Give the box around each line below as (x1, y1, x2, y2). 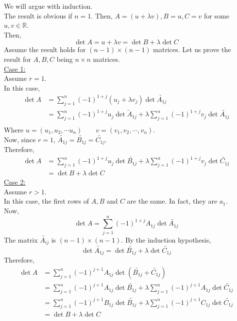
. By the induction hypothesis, (121, 234, 211, 245)
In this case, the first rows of (4, 196, 89, 206)
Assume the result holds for (4, 44, 86, 55)
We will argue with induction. (4, 1, 93, 11)
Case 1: (4, 63, 26, 74)
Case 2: (4, 177, 26, 187)
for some (204, 10, 229, 20)
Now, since (4, 134, 36, 144)
